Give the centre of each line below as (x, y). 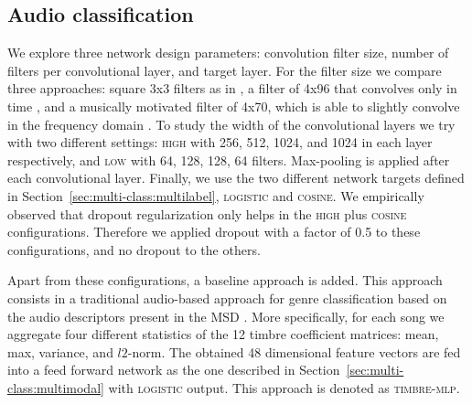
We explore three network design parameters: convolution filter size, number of (228, 53)
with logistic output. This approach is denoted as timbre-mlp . (284, 387)
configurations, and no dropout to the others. (134, 249)
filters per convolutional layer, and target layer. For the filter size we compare (225, 70)
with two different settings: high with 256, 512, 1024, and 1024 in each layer (220, 142)
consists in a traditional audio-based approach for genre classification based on (227, 298)
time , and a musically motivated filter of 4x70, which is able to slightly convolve (234, 106)
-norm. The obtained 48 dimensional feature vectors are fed (294, 351)
